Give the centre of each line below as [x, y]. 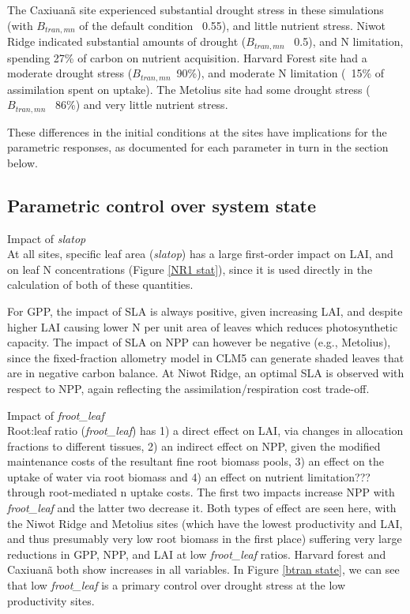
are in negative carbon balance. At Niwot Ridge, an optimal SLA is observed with [206, 373]
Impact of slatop [47, 238]
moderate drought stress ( [70, 73]
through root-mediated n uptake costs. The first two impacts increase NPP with [201, 492]
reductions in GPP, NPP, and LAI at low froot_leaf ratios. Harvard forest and [197, 554]
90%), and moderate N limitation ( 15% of [280, 73]
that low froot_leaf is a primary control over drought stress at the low [177, 585]
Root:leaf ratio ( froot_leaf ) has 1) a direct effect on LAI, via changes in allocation [205, 431]
